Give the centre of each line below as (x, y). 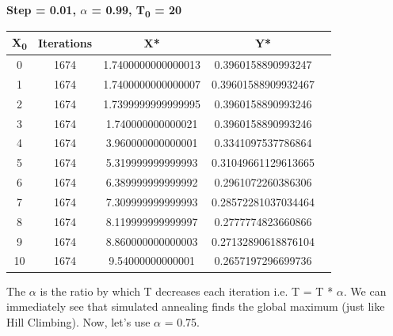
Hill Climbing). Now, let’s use (78, 321)
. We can (365, 291)
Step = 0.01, (41, 9)
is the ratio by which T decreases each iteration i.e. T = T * (187, 291)
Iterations (65, 42)
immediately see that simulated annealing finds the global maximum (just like (196, 306)
